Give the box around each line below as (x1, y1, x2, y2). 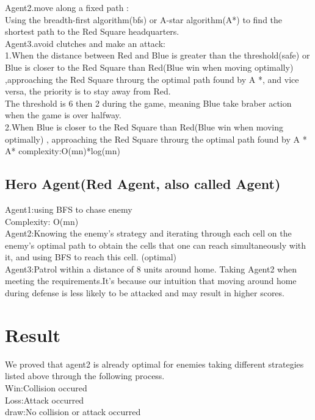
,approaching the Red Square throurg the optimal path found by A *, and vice (5, 73, 299, 85)
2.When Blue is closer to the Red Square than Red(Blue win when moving (5, 120, 283, 133)
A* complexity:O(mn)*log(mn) (5, 144, 121, 157)
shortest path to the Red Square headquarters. (5, 25, 179, 38)
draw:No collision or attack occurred (5, 405, 141, 418)
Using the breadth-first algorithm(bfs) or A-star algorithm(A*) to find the (5, 13, 283, 26)
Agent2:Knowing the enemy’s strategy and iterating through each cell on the (5, 227, 292, 240)
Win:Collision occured (5, 381, 87, 394)
